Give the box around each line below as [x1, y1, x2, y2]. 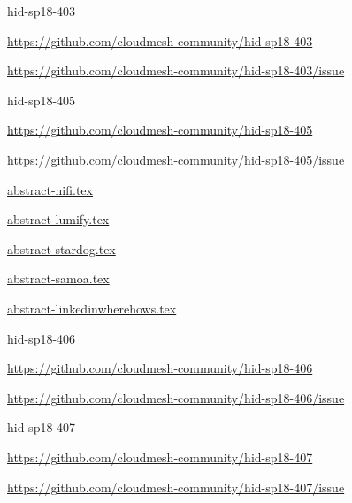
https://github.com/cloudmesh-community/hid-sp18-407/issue [7, 477, 345, 496]
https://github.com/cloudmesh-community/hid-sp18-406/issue [7, 388, 345, 406]
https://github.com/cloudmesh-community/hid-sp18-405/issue [7, 150, 345, 168]
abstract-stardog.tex [7, 239, 116, 258]
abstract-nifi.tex [7, 180, 93, 198]
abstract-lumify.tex [7, 210, 110, 228]
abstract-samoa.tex [7, 269, 110, 288]
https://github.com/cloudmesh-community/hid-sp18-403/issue [7, 61, 345, 80]
